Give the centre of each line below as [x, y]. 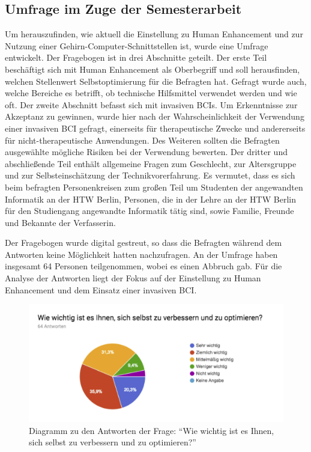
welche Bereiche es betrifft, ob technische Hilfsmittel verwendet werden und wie [151, 93]
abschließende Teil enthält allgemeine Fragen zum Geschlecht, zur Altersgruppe [151, 163]
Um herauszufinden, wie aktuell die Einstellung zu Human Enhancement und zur [154, 34]
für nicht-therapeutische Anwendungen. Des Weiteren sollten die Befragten [142, 140]
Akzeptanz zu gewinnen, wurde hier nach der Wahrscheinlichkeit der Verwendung [155, 116]
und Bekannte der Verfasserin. [60, 222]
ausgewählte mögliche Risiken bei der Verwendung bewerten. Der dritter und [146, 152]
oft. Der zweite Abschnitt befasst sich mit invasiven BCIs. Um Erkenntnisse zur [151, 104]
